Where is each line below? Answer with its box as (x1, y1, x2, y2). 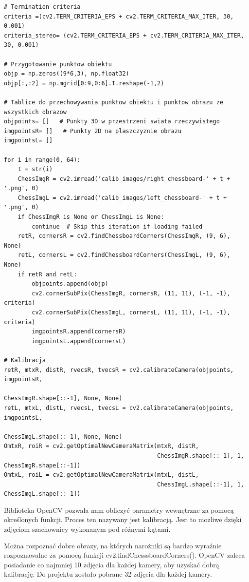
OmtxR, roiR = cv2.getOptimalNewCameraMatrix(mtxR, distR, (4, 443, 199, 450)
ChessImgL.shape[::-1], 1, (157, 481, 244, 488)
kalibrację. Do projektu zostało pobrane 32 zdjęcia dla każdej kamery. (4, 569, 212, 579)
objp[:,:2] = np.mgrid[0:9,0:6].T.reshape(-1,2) (4, 79, 164, 87)
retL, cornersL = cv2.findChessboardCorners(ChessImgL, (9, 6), (18, 252, 231, 259)
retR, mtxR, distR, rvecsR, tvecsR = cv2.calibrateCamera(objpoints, (4, 366, 234, 373)
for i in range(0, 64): (4, 156, 81, 163)
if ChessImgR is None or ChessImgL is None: (18, 213, 164, 221)
